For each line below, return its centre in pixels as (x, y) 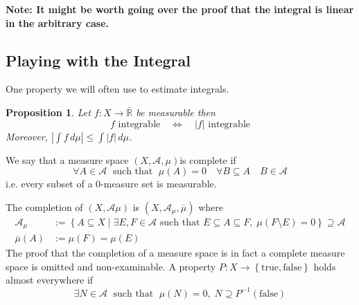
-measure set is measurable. (159, 184)
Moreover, (27, 136)
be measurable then (176, 112)
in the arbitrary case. (57, 22)
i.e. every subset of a (49, 184)
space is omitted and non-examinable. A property (111, 266)
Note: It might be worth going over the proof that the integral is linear (180, 9)
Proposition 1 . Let (48, 112)
